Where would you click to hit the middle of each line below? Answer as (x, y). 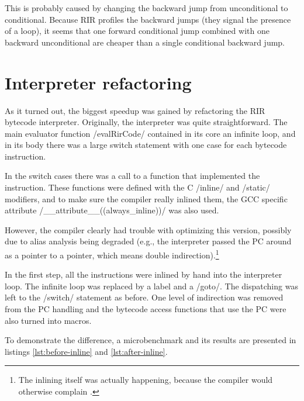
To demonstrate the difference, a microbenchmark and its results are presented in (151, 340)
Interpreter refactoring (98, 82)
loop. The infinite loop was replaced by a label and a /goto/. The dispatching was (151, 286)
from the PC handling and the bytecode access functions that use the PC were (146, 309)
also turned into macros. (48, 320)
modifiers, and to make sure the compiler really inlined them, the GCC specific (146, 198)
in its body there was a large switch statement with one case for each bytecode (146, 145)
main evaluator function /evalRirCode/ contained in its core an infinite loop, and (150, 133)
